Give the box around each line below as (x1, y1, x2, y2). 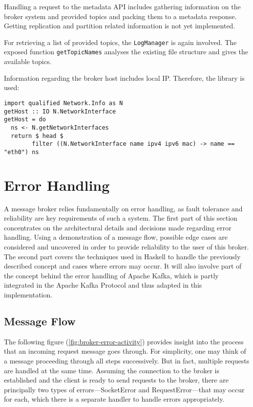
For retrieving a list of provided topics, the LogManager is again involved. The (4, 37, 237, 47)
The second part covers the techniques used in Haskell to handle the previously (4, 251, 241, 261)
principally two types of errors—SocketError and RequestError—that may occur (4, 384, 245, 394)
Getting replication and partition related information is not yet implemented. (4, 21, 235, 31)
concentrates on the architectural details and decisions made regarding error (4, 222, 232, 232)
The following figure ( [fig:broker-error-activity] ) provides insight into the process (4, 336, 244, 346)
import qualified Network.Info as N (4, 99, 123, 107)
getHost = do (4, 116, 46, 123)
